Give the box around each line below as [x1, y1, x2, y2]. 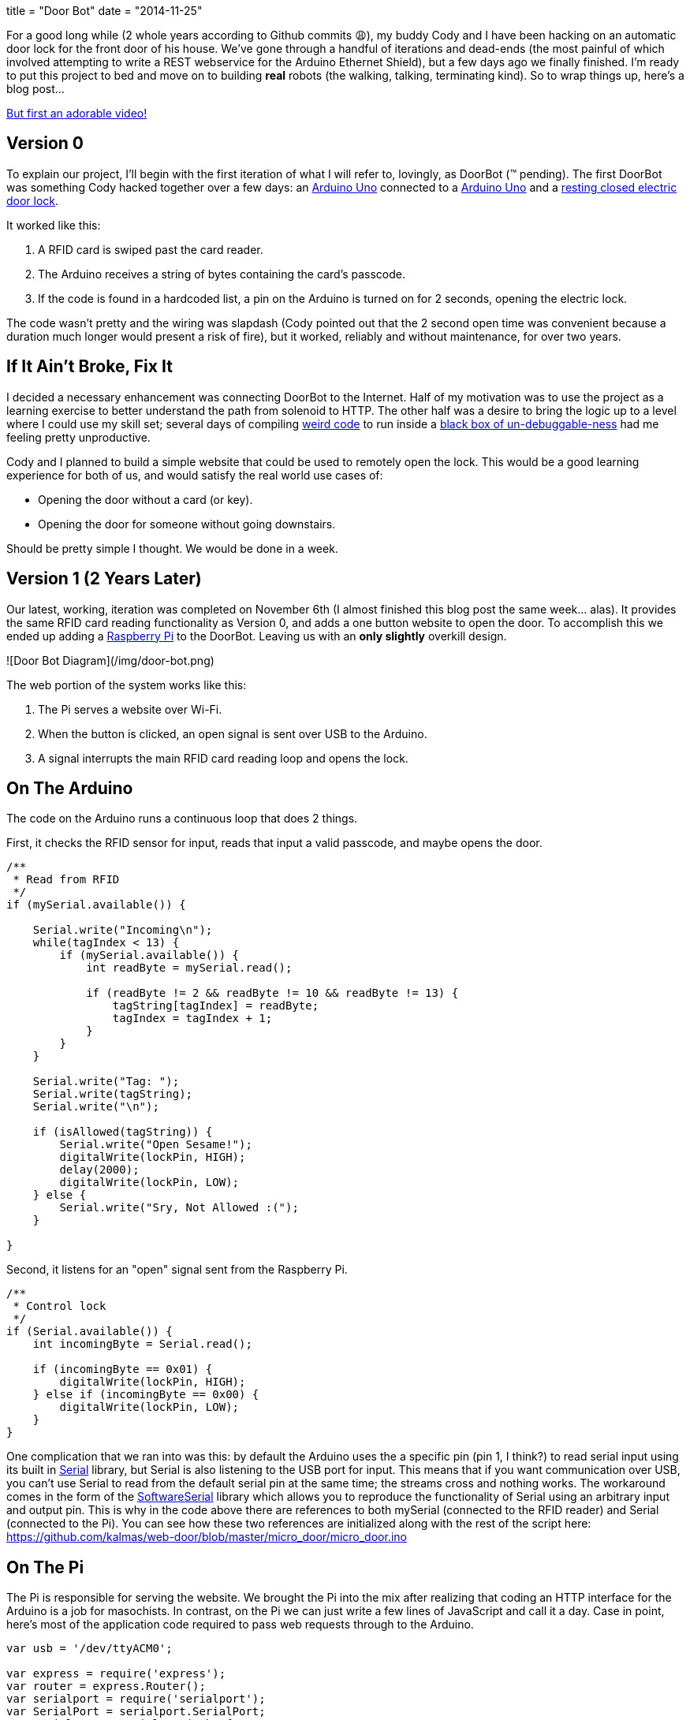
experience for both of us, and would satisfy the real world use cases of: [6, 468, 383, 482]
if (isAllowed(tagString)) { [32, 1125, 213, 1139]
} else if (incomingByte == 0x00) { [32, 1388, 259, 1401]
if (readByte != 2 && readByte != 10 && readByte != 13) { [86, 987, 459, 1000]
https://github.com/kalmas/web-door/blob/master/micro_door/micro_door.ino [6, 1530, 407, 1544]
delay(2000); [59, 1163, 140, 1177]
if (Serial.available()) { [6, 1325, 173, 1338]
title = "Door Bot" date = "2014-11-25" [6, 4, 203, 17]
